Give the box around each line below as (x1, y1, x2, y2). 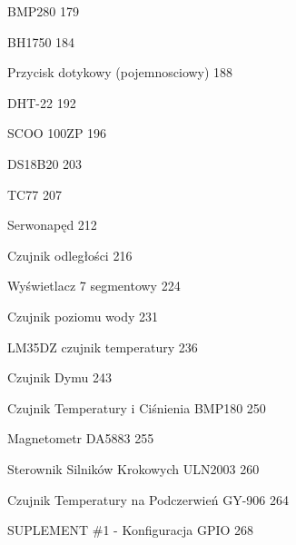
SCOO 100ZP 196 (7, 124, 107, 143)
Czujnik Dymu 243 (7, 368, 112, 387)
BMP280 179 (7, 2, 79, 20)
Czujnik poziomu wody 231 (7, 306, 159, 325)
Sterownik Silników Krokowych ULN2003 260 (7, 459, 260, 478)
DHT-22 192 (7, 93, 76, 112)
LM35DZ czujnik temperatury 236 (7, 337, 198, 356)
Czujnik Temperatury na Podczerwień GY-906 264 (7, 490, 289, 509)
